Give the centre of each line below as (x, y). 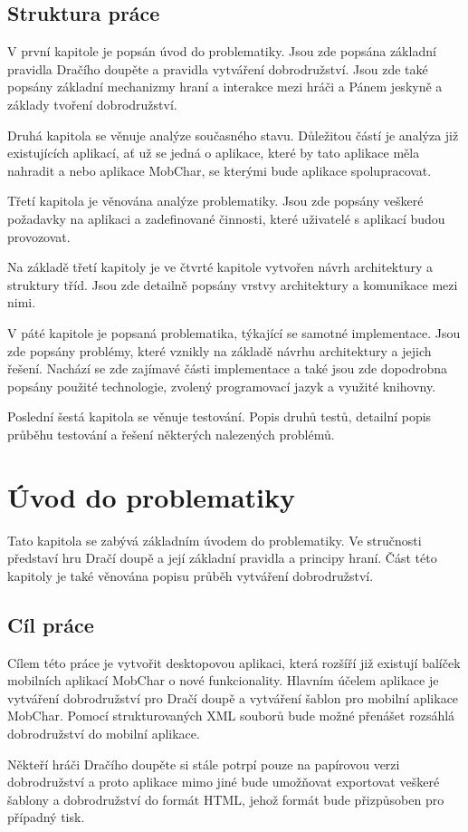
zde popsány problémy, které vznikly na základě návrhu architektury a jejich (220, 350)
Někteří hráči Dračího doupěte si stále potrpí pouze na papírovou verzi (204, 764)
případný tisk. (46, 817)
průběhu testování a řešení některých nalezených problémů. (171, 434)
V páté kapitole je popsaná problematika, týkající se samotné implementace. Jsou (234, 332)
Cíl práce (51, 624)
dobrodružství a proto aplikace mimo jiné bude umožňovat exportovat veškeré (224, 782)
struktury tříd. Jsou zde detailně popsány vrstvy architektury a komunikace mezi (233, 284)
